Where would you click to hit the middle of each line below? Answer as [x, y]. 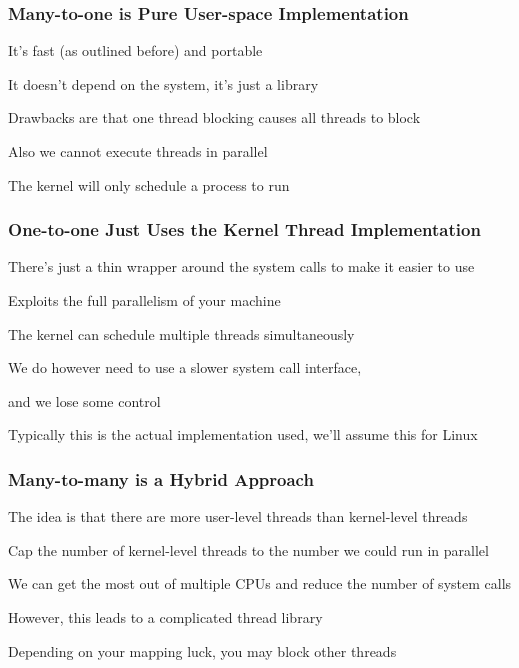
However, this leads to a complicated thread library [165, 616]
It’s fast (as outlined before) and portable [135, 50]
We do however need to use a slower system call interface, [185, 367]
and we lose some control [84, 400]
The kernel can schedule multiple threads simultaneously [181, 333]
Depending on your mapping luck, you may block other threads [202, 650]
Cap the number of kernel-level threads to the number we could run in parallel [248, 549]
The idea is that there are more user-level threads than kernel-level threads [238, 516]
